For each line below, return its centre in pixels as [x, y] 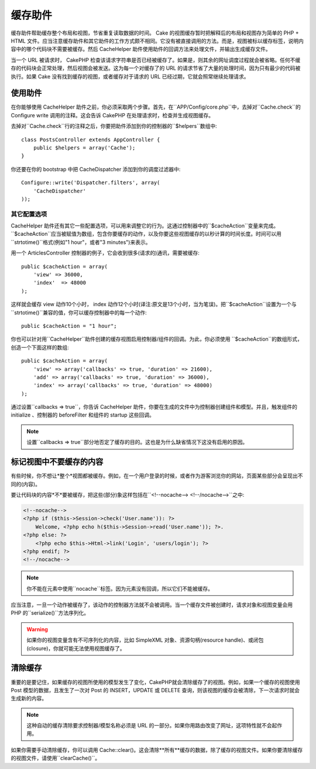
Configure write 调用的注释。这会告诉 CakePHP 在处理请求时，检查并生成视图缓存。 [112, 115]
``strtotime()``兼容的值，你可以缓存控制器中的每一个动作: [79, 312]
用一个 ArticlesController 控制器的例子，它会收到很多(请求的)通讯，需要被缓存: [105, 253]
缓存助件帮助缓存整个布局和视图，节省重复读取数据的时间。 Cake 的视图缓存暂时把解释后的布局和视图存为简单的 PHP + [155, 33]
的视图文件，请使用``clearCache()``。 [56, 758]
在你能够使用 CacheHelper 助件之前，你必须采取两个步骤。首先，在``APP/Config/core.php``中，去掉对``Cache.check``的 [156, 107]
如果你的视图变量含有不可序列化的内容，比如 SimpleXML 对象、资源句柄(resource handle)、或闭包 [145, 640]
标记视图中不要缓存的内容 [57, 462]
